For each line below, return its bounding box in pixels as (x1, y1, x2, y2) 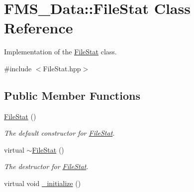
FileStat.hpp (43, 63, 81, 73)
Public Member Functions (4, 87, 140, 103)
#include (4, 63, 32, 73)
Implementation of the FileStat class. (4, 46, 117, 57)
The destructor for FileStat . (4, 161, 89, 172)
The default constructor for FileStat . (4, 128, 115, 138)
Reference (4, 17, 73, 38)
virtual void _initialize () (4, 178, 81, 189)
